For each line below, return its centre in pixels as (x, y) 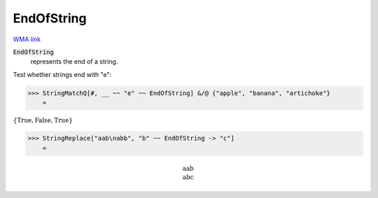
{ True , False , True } (43, 120)
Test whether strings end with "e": (62, 74)
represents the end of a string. (74, 62)
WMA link (27, 39)
